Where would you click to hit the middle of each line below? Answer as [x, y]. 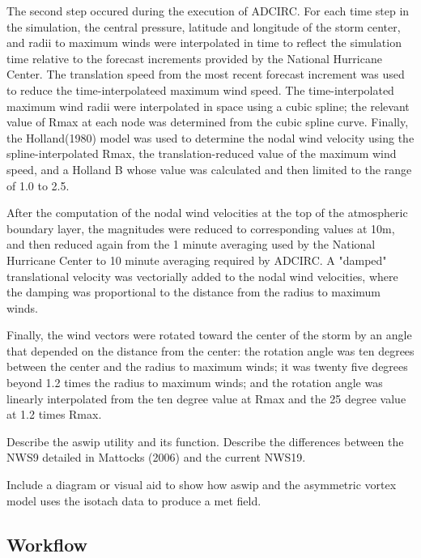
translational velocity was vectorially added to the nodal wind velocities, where [202, 276]
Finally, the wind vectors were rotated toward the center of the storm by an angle [209, 335]
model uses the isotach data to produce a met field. [134, 500]
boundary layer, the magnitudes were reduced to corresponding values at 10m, [201, 228]
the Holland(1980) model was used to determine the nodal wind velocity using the [210, 137]
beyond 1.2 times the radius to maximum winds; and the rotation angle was [195, 383]
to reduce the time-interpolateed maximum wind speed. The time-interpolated [200, 89]
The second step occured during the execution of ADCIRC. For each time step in [208, 11]
